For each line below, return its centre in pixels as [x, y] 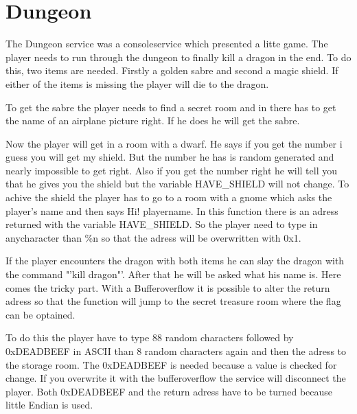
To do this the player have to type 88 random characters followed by [150, 337]
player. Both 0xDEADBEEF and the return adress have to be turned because [169, 391]
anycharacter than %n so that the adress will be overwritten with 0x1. [153, 237]
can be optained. [41, 314]
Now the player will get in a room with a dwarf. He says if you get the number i [174, 143]
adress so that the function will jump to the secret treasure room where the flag [173, 301]
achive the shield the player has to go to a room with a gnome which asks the [169, 197]
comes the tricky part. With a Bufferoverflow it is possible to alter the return [168, 287]
